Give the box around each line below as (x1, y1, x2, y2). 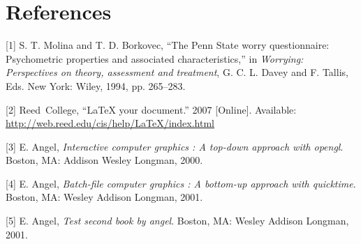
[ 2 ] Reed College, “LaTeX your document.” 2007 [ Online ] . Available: (6, 102, 297, 116)
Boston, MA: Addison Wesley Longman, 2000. (6, 153, 203, 167)
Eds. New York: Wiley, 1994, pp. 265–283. (6, 78, 186, 93)
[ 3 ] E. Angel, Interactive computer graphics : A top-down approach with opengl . (6, 139, 344, 153)
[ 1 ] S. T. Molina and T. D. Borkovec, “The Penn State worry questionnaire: (6, 38, 330, 52)
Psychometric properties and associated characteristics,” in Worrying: (6, 51, 304, 66)
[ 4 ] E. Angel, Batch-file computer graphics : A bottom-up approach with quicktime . (6, 176, 356, 190)
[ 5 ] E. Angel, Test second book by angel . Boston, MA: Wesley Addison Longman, (6, 213, 349, 228)
